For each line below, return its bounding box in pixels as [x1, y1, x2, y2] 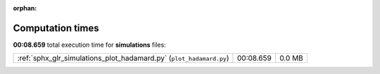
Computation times [13, 22, 99, 34]
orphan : [13, 4, 37, 12]
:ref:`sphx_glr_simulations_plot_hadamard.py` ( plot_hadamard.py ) [17, 53, 229, 63]
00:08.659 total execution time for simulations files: [13, 40, 167, 49]
